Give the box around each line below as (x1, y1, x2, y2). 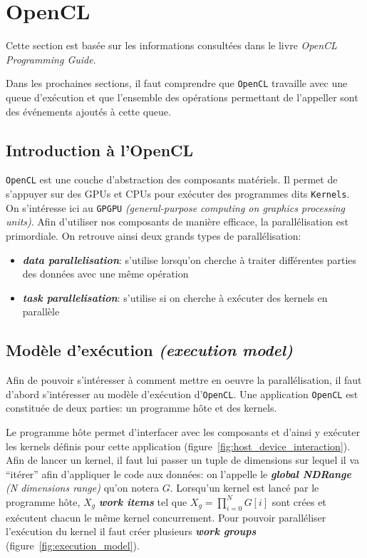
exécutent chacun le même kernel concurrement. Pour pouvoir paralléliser (6, 509, 326, 524)
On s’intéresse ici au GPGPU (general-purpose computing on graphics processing (6, 200, 345, 215)
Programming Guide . (6, 51, 96, 66)
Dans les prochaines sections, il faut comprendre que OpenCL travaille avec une (6, 76, 348, 91)
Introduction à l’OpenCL (6, 138, 194, 161)
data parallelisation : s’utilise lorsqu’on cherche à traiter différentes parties (22, 252, 357, 267)
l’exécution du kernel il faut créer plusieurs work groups (6, 524, 257, 539)
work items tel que (98, 494, 187, 509)
